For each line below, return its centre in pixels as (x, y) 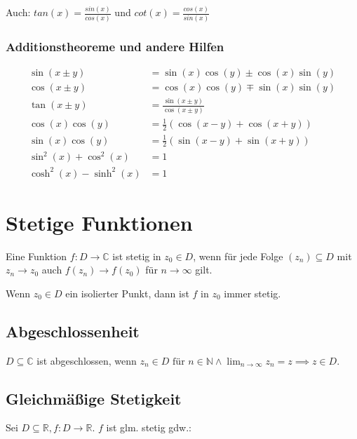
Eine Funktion (36, 256)
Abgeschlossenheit (73, 331)
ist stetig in (137, 256)
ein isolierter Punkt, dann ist (127, 293)
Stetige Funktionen (99, 222)
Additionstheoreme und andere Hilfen (115, 46)
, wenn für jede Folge (238, 256)
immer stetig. (252, 293)
